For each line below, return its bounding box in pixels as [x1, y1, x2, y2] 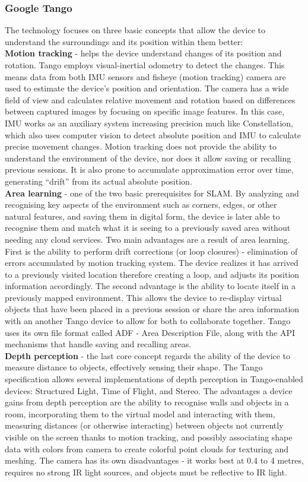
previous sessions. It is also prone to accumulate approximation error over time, [5, 163, 294, 176]
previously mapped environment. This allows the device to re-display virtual [5, 291, 282, 303]
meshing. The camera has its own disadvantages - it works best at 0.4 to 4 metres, [5, 454, 304, 467]
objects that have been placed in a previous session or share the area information [5, 303, 300, 315]
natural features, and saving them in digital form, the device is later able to [5, 210, 280, 222]
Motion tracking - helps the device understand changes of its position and [5, 47, 282, 59]
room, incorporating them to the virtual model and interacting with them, [5, 407, 275, 420]
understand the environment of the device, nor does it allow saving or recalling [5, 151, 291, 164]
